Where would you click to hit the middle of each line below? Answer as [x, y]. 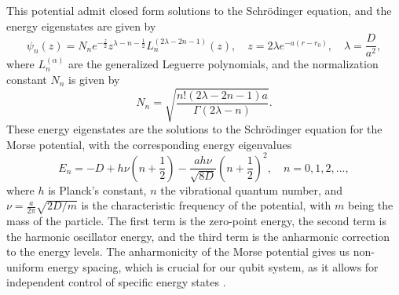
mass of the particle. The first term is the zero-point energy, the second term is [197, 221]
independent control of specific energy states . [116, 282]
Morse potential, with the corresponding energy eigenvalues [149, 144]
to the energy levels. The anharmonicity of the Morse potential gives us [178, 251]
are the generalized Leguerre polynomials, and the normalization [223, 64]
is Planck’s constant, [97, 189]
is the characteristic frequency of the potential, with [206, 205]
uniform [25, 266]
